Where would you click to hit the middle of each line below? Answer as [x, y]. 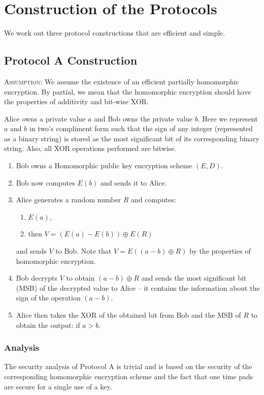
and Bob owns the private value [143, 118]
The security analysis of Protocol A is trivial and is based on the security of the [128, 366]
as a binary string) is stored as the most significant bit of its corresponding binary [132, 138]
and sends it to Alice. [134, 182]
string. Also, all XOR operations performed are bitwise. [90, 148]
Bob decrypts [37, 278]
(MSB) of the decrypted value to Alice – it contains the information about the [138, 287]
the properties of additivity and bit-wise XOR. [76, 101]
